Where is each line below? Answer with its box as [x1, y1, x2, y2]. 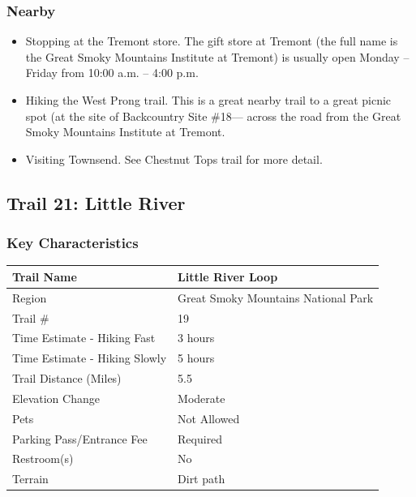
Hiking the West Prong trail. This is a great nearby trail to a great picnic [25, 92, 392, 108]
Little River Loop [178, 268, 278, 285]
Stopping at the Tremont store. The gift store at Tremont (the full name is [25, 32, 398, 49]
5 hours [178, 349, 215, 366]
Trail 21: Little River [6, 190, 186, 215]
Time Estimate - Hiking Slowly [12, 349, 167, 366]
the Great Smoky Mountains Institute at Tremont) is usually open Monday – [25, 48, 410, 65]
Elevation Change [12, 389, 100, 406]
